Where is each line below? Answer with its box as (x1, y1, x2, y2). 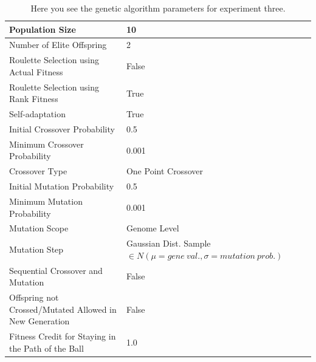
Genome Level (126, 222, 179, 234)
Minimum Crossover (9, 137, 84, 150)
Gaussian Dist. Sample (126, 237, 211, 250)
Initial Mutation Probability (9, 180, 114, 193)
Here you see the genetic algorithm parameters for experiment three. (30, 2, 286, 14)
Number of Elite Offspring (9, 38, 107, 51)
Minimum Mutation (9, 194, 83, 207)
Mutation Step (9, 243, 64, 256)
